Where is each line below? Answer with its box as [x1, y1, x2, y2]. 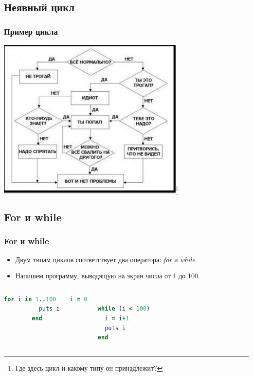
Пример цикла [4, 25, 58, 37]
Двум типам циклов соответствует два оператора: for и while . [15, 254, 197, 264]
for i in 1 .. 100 [4, 295, 56, 303]
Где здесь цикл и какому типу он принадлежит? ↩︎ [15, 362, 163, 373]
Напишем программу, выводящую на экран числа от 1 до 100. [15, 271, 200, 281]
